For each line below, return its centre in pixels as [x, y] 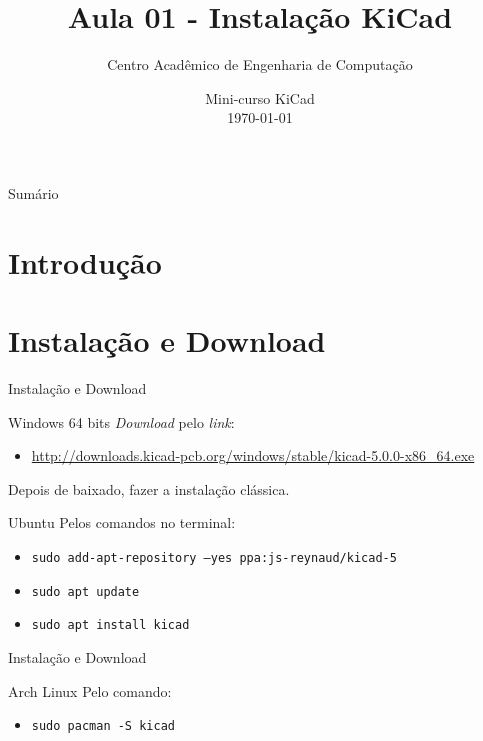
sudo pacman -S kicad [103, 726]
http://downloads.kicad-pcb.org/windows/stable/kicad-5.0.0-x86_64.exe [253, 455]
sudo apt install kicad [110, 625]
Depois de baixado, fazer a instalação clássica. [149, 488]
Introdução [85, 261]
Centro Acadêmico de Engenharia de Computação [260, 64]
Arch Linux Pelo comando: [90, 690]
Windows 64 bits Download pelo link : [121, 421]
